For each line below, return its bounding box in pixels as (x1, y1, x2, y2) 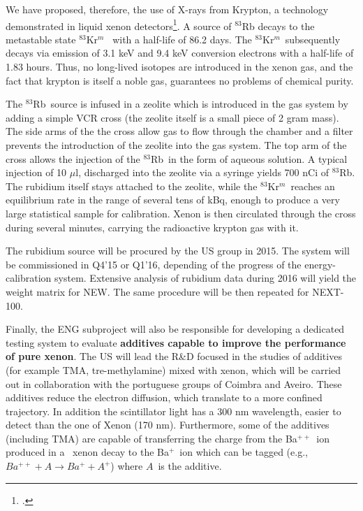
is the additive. (158, 459, 222, 473)
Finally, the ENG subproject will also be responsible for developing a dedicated (6, 322, 345, 336)
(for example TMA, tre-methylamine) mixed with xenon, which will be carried (6, 362, 341, 377)
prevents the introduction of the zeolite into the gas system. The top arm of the (6, 138, 347, 152)
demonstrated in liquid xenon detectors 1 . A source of (6, 16, 232, 33)
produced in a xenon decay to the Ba (6, 445, 169, 459)
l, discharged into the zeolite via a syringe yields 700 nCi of (75, 165, 329, 180)
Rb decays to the (242, 18, 315, 33)
